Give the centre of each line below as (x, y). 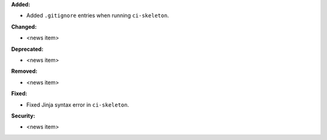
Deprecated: (27, 49)
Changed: (24, 27)
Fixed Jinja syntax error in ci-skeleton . (78, 105)
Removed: (24, 71)
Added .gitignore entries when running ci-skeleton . (98, 16)
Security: (23, 116)
